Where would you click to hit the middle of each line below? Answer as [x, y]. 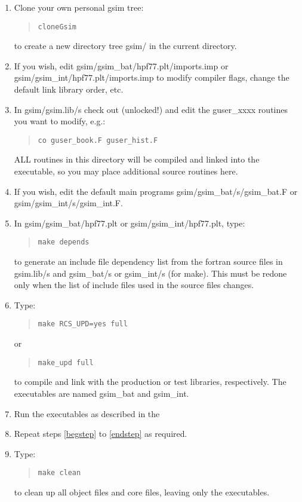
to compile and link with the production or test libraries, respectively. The [150, 382]
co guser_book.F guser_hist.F [98, 140]
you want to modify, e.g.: [60, 121]
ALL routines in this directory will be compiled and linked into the [137, 159]
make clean [59, 473]
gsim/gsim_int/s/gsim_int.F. [68, 203]
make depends [64, 242]
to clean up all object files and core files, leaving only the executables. [142, 492]
